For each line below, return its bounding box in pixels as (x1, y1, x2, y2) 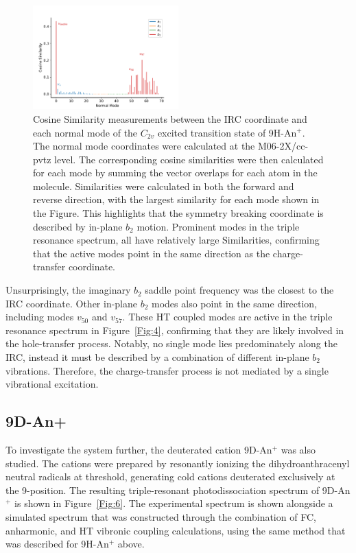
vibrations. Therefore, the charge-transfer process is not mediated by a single (5, 363, 329, 377)
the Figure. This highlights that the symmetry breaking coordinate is (33, 206, 324, 220)
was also (281, 443, 316, 456)
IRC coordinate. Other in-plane (5, 296, 138, 310)
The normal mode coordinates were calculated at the (33, 139, 255, 153)
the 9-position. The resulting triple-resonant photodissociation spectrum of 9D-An (5, 482, 351, 497)
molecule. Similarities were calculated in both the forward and (33, 178, 294, 193)
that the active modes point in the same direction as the (33, 246, 270, 260)
